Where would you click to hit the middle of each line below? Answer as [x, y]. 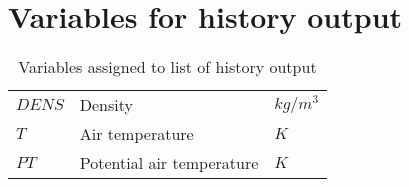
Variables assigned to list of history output [167, 67]
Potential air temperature [169, 163]
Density [106, 105]
